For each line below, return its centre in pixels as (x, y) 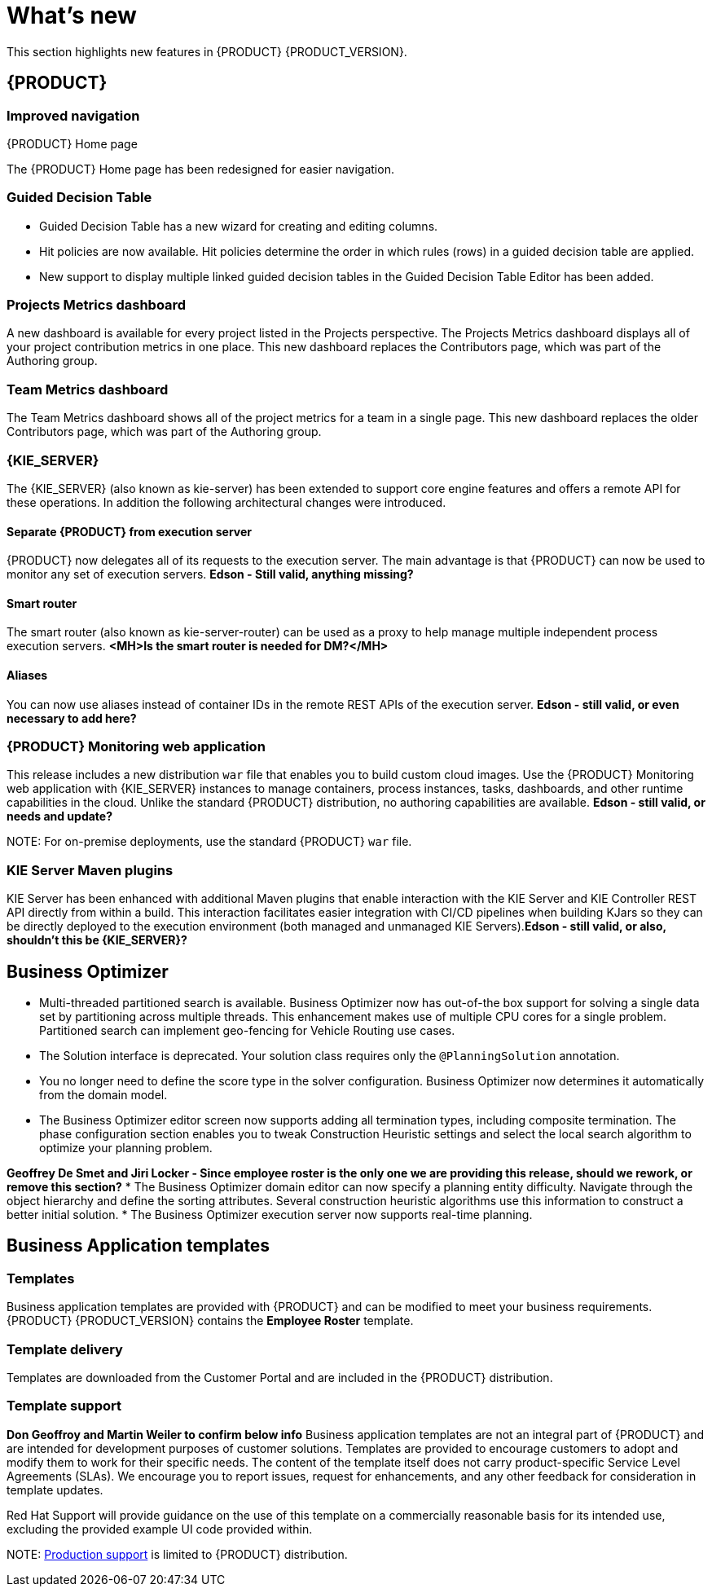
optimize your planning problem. (126, 1147)
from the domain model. (103, 1094)
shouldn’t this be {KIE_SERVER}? (97, 940)
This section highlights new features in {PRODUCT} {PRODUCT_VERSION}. (207, 51)
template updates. (55, 1490)
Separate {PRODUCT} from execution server (130, 531)
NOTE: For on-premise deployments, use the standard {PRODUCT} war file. (209, 842)
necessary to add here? (72, 718)
